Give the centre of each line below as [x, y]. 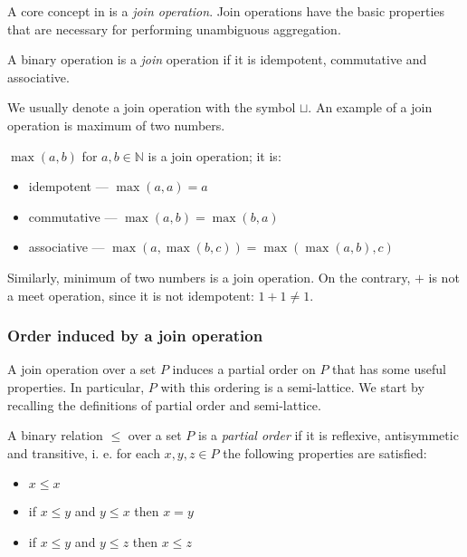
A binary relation [55, 435]
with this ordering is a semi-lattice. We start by [292, 386]
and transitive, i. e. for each [84, 452]
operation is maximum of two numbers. [116, 125]
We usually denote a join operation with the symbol [152, 107]
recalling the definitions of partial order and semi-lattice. [164, 404]
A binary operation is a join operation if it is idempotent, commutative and [217, 59]
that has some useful [389, 369]
